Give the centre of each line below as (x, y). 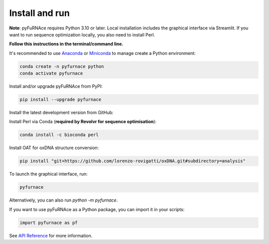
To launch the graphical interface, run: (49, 174)
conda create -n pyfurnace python (62, 66)
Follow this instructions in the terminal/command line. (66, 44)
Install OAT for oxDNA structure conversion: (54, 148)
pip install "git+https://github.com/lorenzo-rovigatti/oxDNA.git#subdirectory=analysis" (133, 161)
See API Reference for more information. (51, 236)
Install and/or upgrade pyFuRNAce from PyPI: (56, 86)
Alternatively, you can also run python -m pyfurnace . (64, 200)
